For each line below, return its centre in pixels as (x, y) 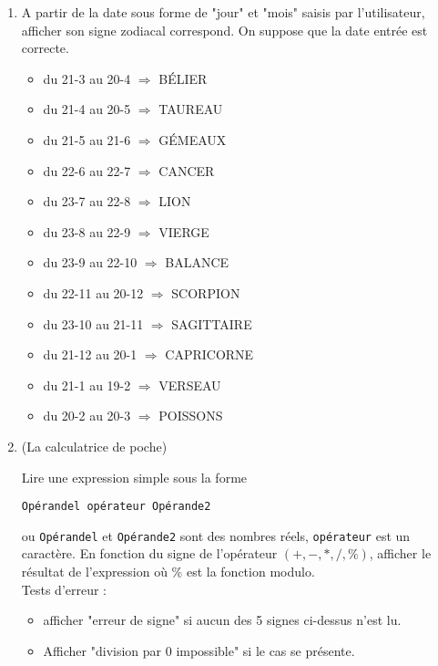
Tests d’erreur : (64, 589)
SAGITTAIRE (212, 323)
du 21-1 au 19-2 (87, 385)
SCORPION (206, 292)
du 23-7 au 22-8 (87, 201)
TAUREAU (191, 109)
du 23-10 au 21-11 (93, 323)
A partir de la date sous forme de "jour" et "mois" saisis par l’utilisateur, (223, 12)
